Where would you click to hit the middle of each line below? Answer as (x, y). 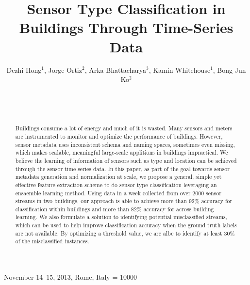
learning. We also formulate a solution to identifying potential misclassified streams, (121, 217)
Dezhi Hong (24, 70)
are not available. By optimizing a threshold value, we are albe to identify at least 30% (125, 233)
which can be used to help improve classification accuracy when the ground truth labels (126, 225)
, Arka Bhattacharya (115, 70)
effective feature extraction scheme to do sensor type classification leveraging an (116, 184)
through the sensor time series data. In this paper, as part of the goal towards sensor (122, 168)
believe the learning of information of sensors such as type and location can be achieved (126, 160)
